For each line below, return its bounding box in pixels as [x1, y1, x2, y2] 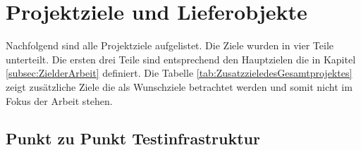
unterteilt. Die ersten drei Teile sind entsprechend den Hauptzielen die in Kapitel [6, 51, 356, 66]
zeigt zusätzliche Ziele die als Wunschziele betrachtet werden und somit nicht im [6, 79, 353, 94]
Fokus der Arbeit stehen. [6, 93, 113, 108]
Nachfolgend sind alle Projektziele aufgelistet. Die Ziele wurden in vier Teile [6, 38, 334, 53]
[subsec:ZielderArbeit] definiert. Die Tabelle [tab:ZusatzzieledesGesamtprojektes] [6, 65, 353, 80]
